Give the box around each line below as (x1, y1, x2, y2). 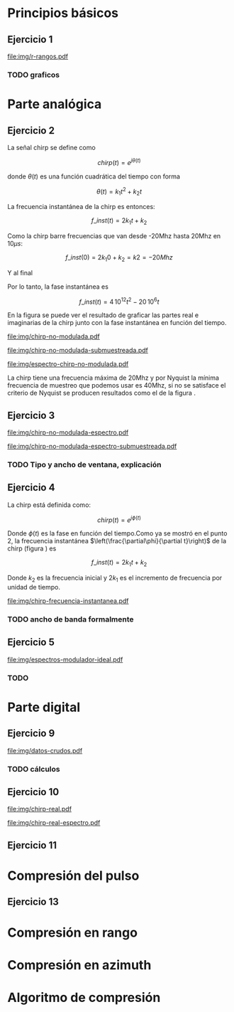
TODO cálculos (7, 764, 60, 774)
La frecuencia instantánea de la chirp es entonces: (7, 203, 155, 211)
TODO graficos (7, 70, 60, 80)
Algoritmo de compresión (7, 990, 161, 1006)
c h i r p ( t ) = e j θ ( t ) (97, 156, 141, 166)
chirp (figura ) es (7, 544, 57, 553)
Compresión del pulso (7, 868, 140, 884)
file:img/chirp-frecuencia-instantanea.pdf (7, 597, 129, 605)
